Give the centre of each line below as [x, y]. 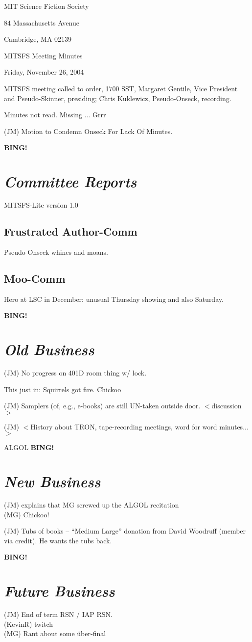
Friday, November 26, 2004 [44, 72]
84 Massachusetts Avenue [42, 22]
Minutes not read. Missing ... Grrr [55, 115]
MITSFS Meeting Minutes [43, 55]
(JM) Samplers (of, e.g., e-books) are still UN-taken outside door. [102, 406]
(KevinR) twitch [29, 624]
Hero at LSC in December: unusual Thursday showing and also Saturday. [114, 299]
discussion [227, 406]
